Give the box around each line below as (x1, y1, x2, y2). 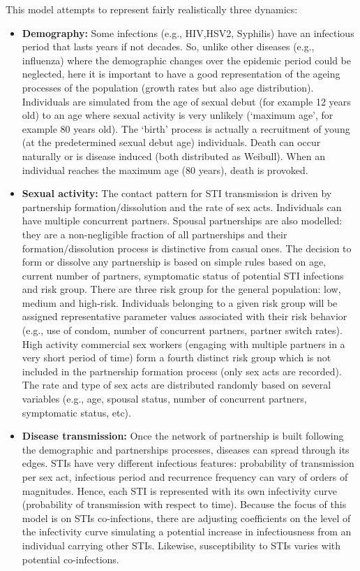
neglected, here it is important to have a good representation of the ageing (22, 66, 340, 81)
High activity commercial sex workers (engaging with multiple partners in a (22, 336, 345, 351)
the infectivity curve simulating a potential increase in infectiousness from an (22, 524, 352, 539)
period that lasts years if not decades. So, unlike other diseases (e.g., (22, 39, 315, 54)
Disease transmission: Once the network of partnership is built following (22, 428, 344, 443)
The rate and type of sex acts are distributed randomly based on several (22, 377, 331, 392)
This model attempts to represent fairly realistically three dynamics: (6, 2, 298, 16)
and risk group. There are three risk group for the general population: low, (22, 282, 341, 296)
